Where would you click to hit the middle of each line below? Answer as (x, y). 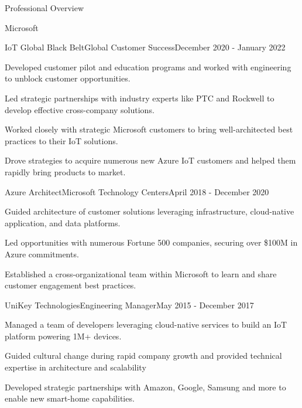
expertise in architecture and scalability (75, 367)
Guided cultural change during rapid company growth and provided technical (143, 356)
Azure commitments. (42, 254)
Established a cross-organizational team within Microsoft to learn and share (141, 273)
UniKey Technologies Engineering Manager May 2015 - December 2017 (129, 305)
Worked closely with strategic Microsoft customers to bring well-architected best (149, 129)
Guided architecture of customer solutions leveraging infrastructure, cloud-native (150, 211)
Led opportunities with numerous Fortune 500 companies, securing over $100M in (151, 242)
